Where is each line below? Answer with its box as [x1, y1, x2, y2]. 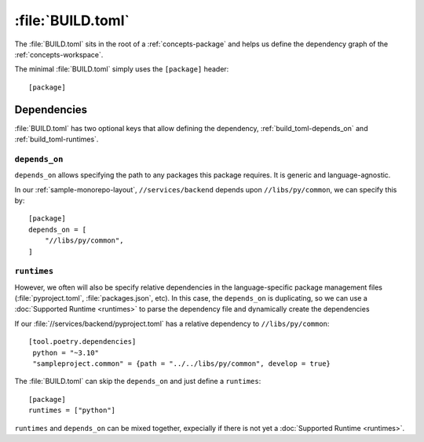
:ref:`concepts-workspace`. [14, 49, 104, 59]
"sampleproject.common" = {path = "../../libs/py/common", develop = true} [32, 359, 331, 368]
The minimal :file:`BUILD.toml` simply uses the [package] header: [14, 64, 229, 74]
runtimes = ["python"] [28, 406, 116, 415]
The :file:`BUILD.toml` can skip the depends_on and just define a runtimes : [14, 377, 261, 386]
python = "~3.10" [32, 348, 100, 357]
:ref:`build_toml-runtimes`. [14, 134, 99, 144]
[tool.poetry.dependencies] [28, 338, 137, 346]
